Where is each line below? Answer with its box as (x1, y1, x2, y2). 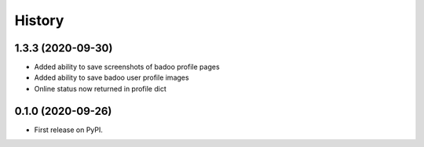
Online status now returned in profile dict (34, 84, 166, 93)
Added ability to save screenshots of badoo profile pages (34, 63, 220, 72)
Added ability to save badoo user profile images (34, 73, 189, 82)
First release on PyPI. (34, 125, 104, 134)
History (14, 12, 64, 29)
